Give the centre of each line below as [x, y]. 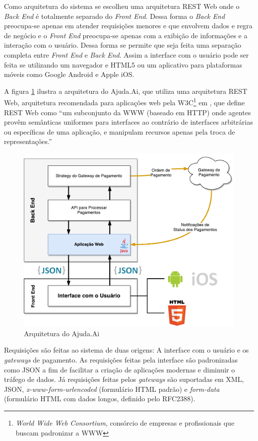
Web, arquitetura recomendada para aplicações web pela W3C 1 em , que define [125, 102]
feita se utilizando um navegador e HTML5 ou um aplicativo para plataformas [123, 64]
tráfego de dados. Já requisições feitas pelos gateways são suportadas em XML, [124, 379]
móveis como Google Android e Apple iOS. [69, 74]
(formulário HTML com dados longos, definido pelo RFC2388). [100, 399]
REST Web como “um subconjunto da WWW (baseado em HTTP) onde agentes [128, 112]
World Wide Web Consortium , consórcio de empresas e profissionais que [125, 422]
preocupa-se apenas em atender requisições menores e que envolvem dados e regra [128, 26]
